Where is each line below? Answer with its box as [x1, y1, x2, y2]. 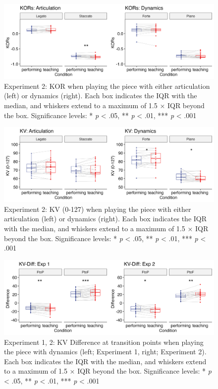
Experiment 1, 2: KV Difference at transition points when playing [4, 336, 204, 347]
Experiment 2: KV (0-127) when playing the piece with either [4, 203, 191, 214]
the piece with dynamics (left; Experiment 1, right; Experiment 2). [4, 346, 207, 357]
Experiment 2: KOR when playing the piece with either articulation [4, 80, 210, 91]
